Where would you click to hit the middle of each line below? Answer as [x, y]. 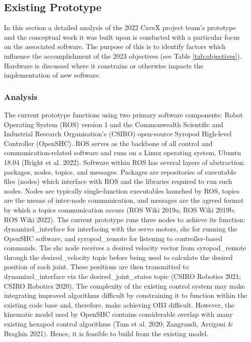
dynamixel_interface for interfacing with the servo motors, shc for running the [121, 229]
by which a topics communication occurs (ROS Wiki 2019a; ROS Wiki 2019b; [120, 209]
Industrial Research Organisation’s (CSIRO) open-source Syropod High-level [118, 134]
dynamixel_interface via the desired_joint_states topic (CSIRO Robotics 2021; [123, 276]
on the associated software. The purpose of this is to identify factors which [115, 46]
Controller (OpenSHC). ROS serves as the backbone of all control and [108, 143]
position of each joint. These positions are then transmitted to [96, 267]
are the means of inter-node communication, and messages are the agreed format [124, 200]
